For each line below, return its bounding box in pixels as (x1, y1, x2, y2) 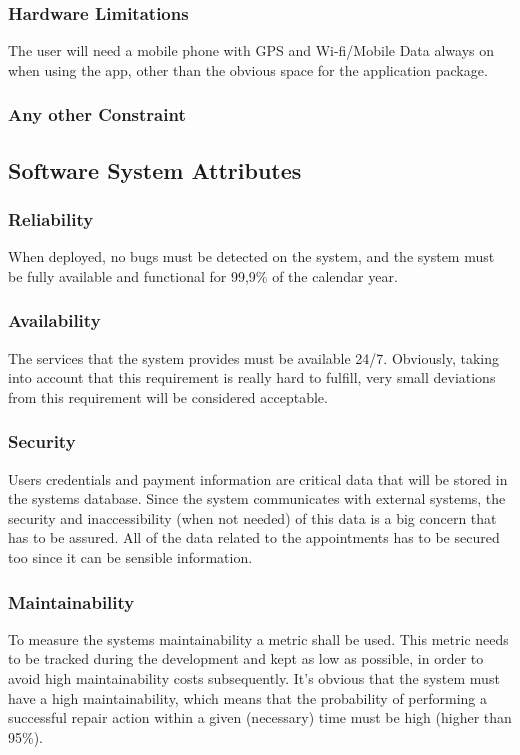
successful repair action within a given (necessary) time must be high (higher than (8, 707, 512, 728)
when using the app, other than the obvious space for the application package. (8, 59, 488, 80)
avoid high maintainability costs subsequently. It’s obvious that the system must (8, 668, 500, 689)
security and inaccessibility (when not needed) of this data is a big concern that (8, 507, 497, 528)
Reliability (8, 206, 94, 231)
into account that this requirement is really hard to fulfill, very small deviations (8, 367, 496, 388)
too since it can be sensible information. (8, 547, 253, 568)
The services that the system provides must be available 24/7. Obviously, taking (8, 347, 499, 368)
